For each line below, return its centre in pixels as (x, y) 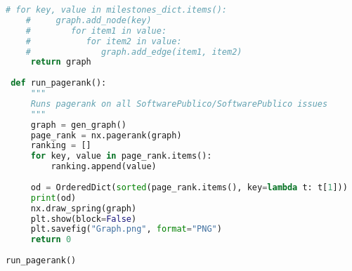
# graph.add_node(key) (89, 20)
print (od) (53, 198)
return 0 (51, 240)
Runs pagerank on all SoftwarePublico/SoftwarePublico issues (179, 104)
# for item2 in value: (104, 41)
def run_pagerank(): (59, 83)
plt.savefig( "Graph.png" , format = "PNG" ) (126, 229)
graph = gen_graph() (78, 125)
